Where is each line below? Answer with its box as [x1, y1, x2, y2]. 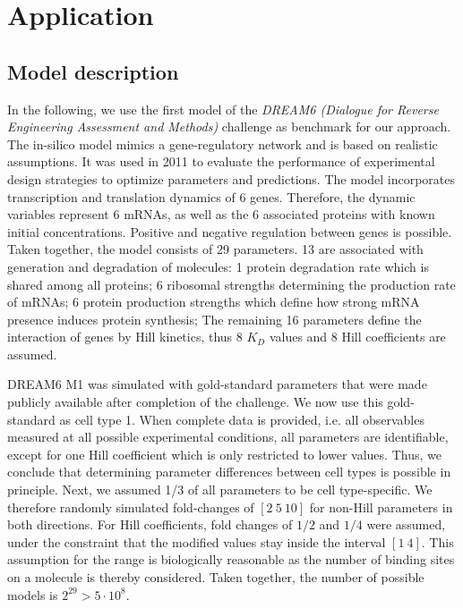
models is [7, 585, 58, 604]
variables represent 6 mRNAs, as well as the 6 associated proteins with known [7, 205, 435, 224]
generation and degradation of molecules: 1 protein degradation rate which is [7, 257, 429, 275]
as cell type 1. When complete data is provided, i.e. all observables [59, 410, 424, 428]
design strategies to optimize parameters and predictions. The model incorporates [7, 169, 456, 188]
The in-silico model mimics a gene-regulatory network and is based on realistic [7, 134, 438, 153]
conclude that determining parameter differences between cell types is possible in [7, 462, 451, 481]
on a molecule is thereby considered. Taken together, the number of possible [7, 568, 424, 587]
